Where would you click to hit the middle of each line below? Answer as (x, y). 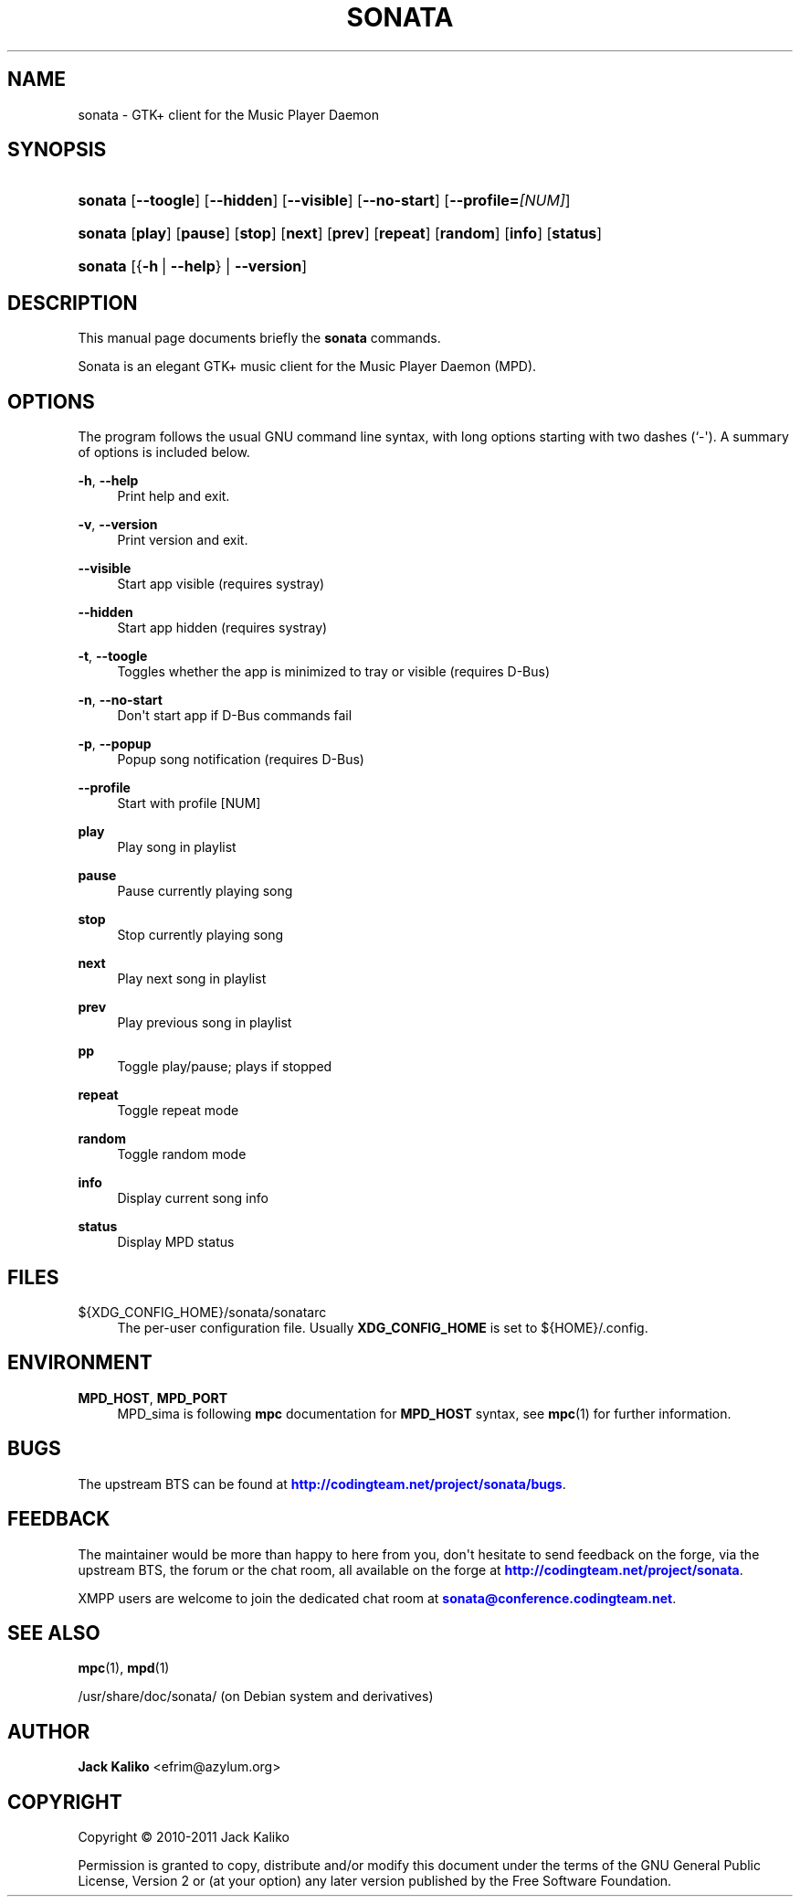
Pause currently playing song (205, 891)
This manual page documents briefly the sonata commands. (259, 338)
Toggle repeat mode (178, 1111)
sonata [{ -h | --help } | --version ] (193, 266)
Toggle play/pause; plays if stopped (225, 1067)
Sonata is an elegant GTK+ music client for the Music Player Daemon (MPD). (307, 367)
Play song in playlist (177, 847)
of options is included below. (164, 452)
